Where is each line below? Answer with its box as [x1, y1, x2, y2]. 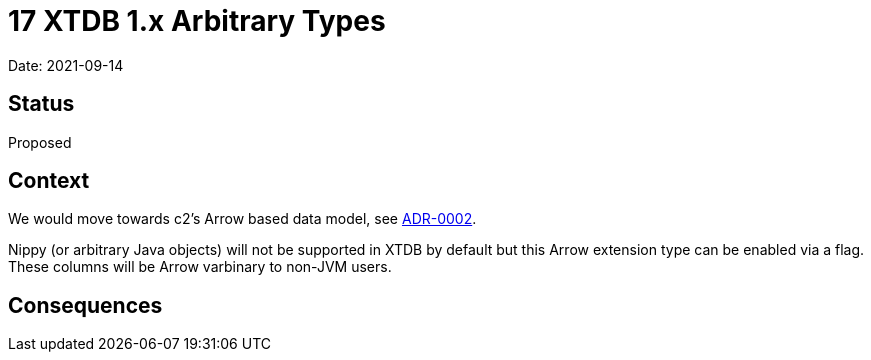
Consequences [8, 292, 163, 318]
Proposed [8, 133, 72, 151]
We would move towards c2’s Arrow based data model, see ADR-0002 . [8, 210, 477, 228]
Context [8, 168, 90, 194]
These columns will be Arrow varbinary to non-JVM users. [8, 258, 392, 276]
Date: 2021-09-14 [8, 56, 124, 74]
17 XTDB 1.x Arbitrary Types [8, 4, 386, 38]
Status [8, 91, 75, 117]
